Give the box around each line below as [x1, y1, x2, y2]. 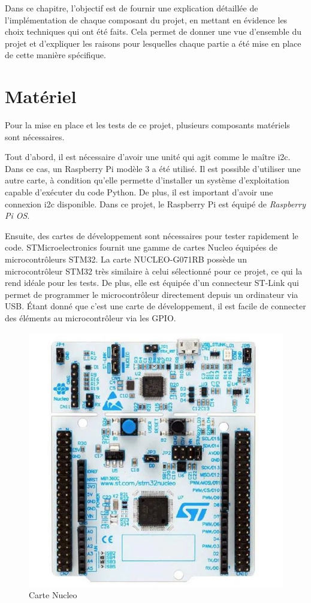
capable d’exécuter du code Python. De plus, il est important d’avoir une [5, 186, 273, 198]
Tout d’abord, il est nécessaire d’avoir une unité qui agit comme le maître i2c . [5, 150, 291, 163]
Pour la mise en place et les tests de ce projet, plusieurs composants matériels [5, 119, 290, 131]
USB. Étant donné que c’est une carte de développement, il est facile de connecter [5, 300, 306, 312]
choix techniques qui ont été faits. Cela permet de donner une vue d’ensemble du [5, 25, 301, 38]
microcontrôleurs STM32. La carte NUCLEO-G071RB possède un [5, 253, 247, 266]
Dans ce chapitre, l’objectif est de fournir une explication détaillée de [5, 2, 258, 14]
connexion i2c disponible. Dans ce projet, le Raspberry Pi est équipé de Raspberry [5, 197, 306, 210]
